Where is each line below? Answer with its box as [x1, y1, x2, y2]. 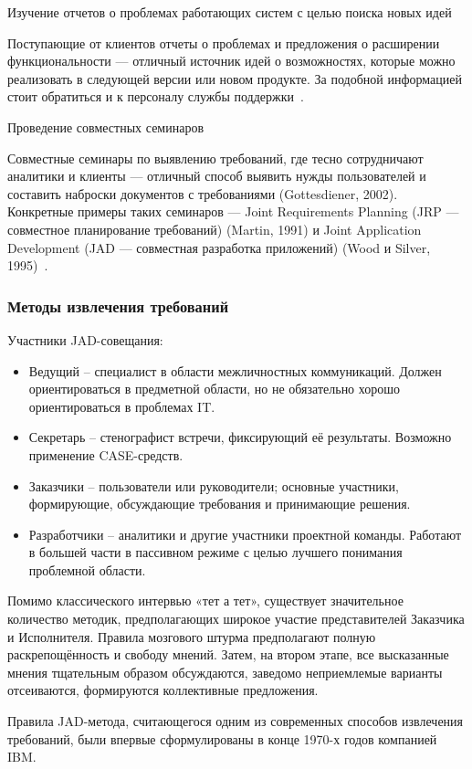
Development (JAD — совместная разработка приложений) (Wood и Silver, [7, 237, 431, 257]
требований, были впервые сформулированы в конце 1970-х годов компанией [7, 729, 437, 748]
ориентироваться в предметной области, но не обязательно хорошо [28, 379, 401, 398]
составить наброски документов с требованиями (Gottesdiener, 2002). [7, 184, 398, 203]
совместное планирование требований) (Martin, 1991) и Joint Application [7, 219, 422, 238]
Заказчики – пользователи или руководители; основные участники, [28, 476, 399, 495]
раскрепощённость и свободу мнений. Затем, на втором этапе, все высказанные [7, 645, 449, 664]
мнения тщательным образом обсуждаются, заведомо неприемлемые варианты [7, 662, 443, 681]
